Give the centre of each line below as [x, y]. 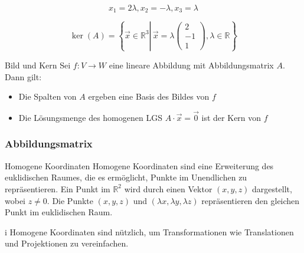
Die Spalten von [48, 96]
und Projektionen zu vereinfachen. [67, 243]
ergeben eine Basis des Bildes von [149, 96]
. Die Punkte [70, 200]
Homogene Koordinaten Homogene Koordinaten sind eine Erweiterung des [139, 165]
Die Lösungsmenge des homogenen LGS [90, 117]
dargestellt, [272, 188]
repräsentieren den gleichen [251, 200]
